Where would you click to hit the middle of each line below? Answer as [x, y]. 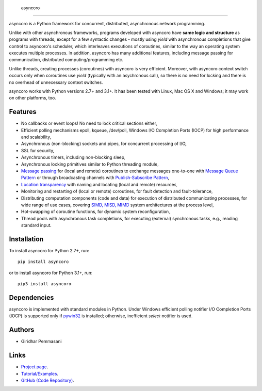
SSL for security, [38, 150]
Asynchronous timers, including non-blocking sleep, [73, 157]
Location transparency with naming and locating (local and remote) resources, [99, 184]
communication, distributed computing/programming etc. [66, 60]
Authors [22, 330]
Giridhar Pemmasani [41, 342]
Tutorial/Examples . [40, 374]
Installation [26, 239]
